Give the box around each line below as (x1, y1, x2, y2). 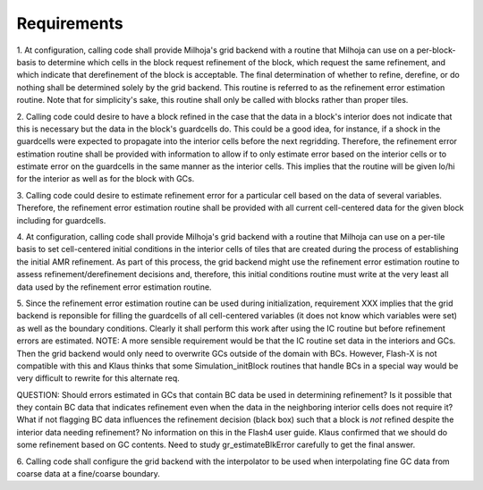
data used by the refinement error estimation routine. (16, 282, 212, 292)
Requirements (16, 13, 124, 33)
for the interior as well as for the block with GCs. (16, 173, 195, 184)
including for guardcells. (16, 215, 106, 225)
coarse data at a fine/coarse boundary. (16, 469, 161, 479)
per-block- (416, 45, 456, 55)
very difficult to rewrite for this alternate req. (16, 373, 181, 384)
